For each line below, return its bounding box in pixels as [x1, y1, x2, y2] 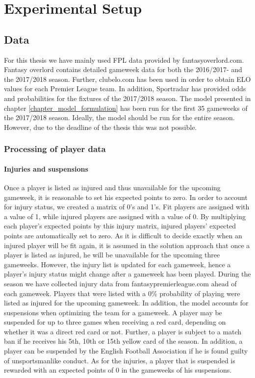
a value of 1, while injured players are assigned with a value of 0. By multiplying [4, 211, 246, 221]
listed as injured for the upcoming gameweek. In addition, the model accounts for [4, 298, 249, 308]
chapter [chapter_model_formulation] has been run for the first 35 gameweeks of [4, 102, 248, 113]
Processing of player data [4, 143, 106, 155]
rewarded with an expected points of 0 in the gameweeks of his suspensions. [4, 365, 232, 375]
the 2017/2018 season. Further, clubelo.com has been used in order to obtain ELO [4, 74, 251, 84]
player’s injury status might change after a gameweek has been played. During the [4, 269, 251, 279]
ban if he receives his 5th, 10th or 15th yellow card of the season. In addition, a [4, 336, 243, 346]
